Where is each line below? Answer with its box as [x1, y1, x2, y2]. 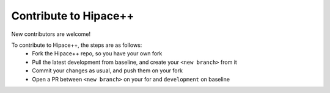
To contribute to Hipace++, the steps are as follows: [11, 41, 142, 49]
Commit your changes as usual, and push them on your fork [32, 67, 183, 74]
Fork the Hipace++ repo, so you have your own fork [32, 50, 163, 57]
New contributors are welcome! [11, 30, 91, 38]
